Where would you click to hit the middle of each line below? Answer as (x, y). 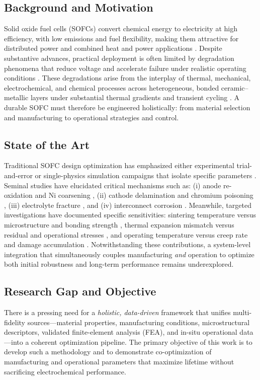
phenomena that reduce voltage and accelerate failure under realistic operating (125, 68)
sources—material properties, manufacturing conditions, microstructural (139, 322)
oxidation (18, 195)
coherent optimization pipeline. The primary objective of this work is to (142, 341)
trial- (244, 165)
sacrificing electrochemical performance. (65, 371)
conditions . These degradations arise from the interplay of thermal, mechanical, (127, 78)
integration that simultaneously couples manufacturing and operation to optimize (129, 254)
